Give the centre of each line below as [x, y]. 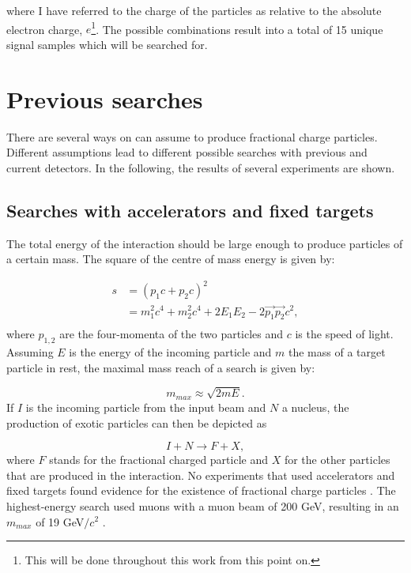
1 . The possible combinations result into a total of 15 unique [237, 28]
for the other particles [337, 460]
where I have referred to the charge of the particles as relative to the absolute [194, 10]
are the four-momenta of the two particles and [172, 334]
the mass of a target [337, 352]
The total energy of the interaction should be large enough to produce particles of [205, 243]
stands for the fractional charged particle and [158, 460]
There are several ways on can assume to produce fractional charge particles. [192, 136]
